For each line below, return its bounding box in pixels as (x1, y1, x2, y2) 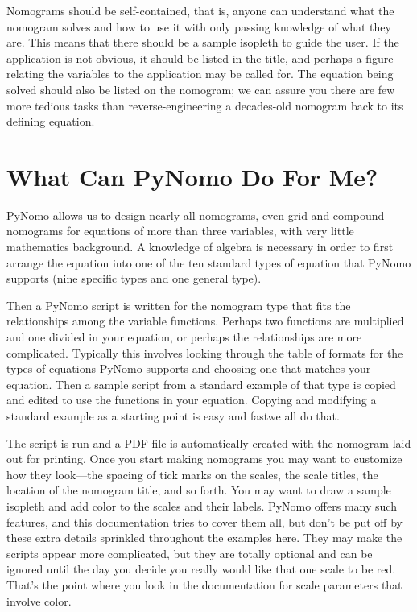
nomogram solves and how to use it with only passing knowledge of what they (6, 18, 391, 35)
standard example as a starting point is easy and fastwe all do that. (6, 407, 340, 424)
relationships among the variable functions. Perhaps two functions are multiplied (6, 312, 404, 329)
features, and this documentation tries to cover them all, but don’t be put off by (6, 513, 403, 530)
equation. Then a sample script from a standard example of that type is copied (6, 375, 396, 392)
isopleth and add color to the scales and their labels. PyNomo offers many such (6, 497, 397, 514)
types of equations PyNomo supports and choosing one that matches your (6, 360, 371, 377)
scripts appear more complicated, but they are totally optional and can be (6, 544, 373, 561)
